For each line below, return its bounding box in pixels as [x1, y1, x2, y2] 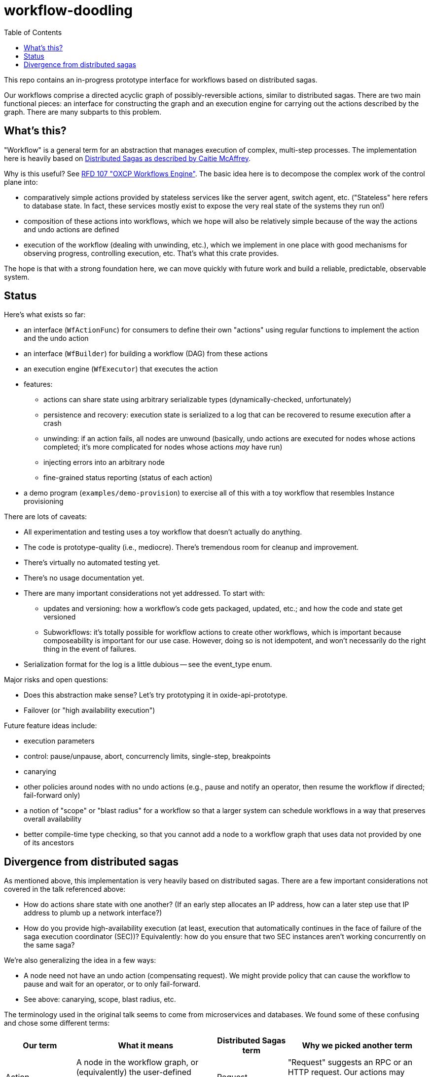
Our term [23, 1040, 57, 1051]
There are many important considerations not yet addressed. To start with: [24, 589, 265, 598]
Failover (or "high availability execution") [24, 706, 155, 715]
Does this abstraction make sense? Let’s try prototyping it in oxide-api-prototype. [24, 691, 288, 700]
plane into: [4, 177, 38, 186]
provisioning [24, 497, 64, 506]
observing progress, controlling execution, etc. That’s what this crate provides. [24, 249, 279, 257]
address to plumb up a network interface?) [24, 909, 162, 917]
